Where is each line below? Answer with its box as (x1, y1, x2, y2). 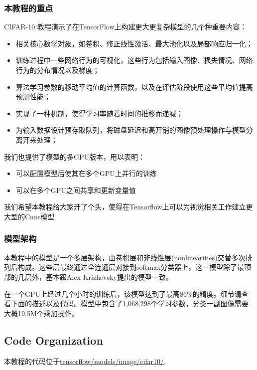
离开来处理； (15, 134, 58, 145)
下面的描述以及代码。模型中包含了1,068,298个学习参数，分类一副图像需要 (10, 298, 249, 309)
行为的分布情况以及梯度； (15, 65, 100, 75)
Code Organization (4, 332, 103, 348)
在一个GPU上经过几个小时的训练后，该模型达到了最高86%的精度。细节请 (4, 288, 242, 299)
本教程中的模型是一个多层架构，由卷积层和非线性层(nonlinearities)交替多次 (4, 252, 246, 262)
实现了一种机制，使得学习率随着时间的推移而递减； (15, 108, 183, 118)
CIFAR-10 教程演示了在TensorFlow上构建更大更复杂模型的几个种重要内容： (4, 21, 247, 32)
